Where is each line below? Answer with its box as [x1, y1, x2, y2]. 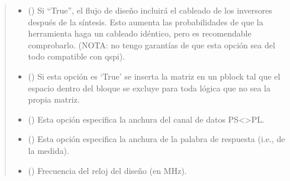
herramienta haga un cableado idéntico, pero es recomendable [28, 27, 252, 40]
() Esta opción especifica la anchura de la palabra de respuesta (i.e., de [28, 133, 285, 145]
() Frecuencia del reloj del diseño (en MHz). [28, 164, 187, 176]
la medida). [28, 144, 69, 156]
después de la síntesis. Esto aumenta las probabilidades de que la [28, 15, 263, 28]
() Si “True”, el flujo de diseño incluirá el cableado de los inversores [28, 4, 272, 16]
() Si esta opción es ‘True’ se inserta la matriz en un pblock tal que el [28, 70, 281, 82]
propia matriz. [28, 93, 80, 106]
